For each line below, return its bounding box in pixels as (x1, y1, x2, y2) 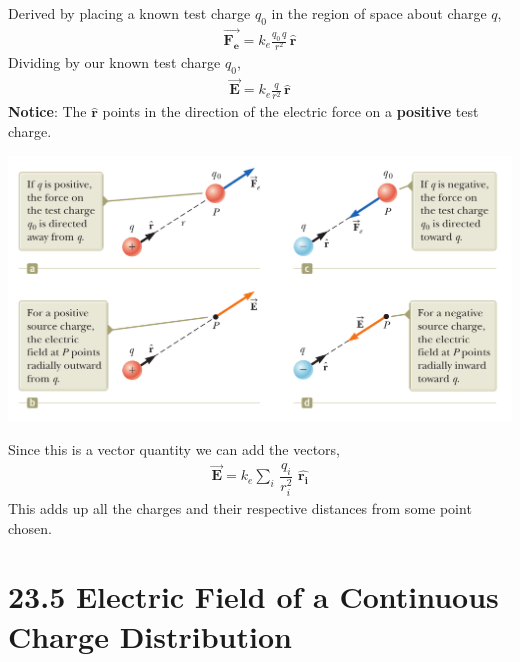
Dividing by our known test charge (8, 52, 221, 73)
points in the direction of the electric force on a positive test (102, 101, 479, 122)
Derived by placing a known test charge (8, 3, 251, 23)
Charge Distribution (8, 615, 292, 656)
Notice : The (8, 101, 87, 122)
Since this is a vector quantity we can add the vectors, (8, 439, 340, 460)
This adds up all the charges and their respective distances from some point (8, 497, 472, 518)
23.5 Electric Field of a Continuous (8, 576, 499, 617)
